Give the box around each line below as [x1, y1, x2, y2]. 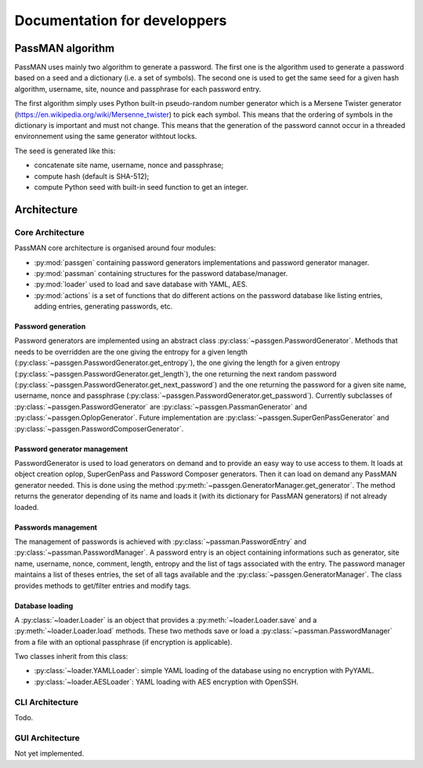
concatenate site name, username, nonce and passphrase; [34, 161, 224, 170]
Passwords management [14, 522, 98, 532]
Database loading [14, 601, 74, 610]
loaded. [14, 502, 39, 511]
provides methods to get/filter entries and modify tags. [14, 581, 191, 590]
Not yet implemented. [14, 749, 85, 759]
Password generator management [14, 444, 128, 453]
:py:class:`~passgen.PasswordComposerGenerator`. [14, 424, 184, 433]
